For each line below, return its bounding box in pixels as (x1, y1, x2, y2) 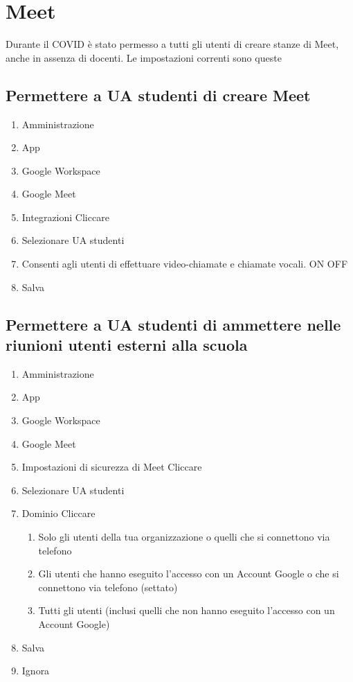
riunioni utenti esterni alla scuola (6, 334, 248, 356)
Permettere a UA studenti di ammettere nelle (6, 313, 341, 335)
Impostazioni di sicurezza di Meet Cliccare (21, 460, 202, 474)
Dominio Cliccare (21, 506, 96, 521)
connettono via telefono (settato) (38, 579, 178, 594)
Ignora (21, 663, 50, 678)
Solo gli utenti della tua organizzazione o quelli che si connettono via (38, 530, 330, 544)
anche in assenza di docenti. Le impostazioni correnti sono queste (6, 50, 282, 64)
